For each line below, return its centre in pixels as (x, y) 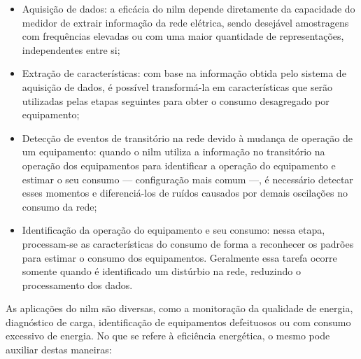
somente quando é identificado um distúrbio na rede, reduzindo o (161, 271)
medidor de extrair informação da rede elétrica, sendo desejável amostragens (185, 22)
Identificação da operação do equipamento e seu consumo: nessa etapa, (174, 230)
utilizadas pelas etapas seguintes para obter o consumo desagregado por (176, 100)
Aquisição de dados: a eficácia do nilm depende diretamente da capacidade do (189, 8)
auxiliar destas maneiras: (59, 350)
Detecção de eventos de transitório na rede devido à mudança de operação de (187, 138)
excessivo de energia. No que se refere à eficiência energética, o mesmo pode (168, 336)
